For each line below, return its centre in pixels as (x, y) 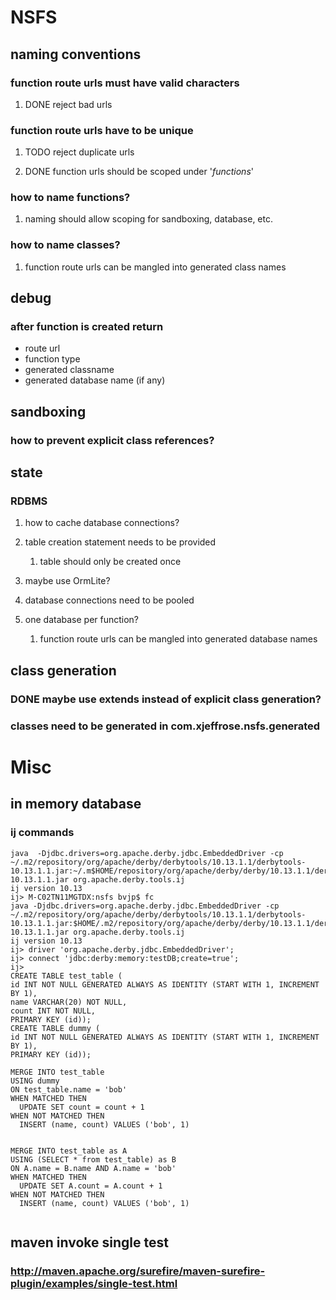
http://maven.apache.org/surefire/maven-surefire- (138, 1271)
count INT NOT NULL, (53, 1011)
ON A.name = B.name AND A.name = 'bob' (93, 1168)
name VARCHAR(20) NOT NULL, (69, 1002)
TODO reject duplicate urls (79, 152)
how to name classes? (65, 245)
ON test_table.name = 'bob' (69, 1089)
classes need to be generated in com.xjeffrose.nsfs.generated (165, 726)
